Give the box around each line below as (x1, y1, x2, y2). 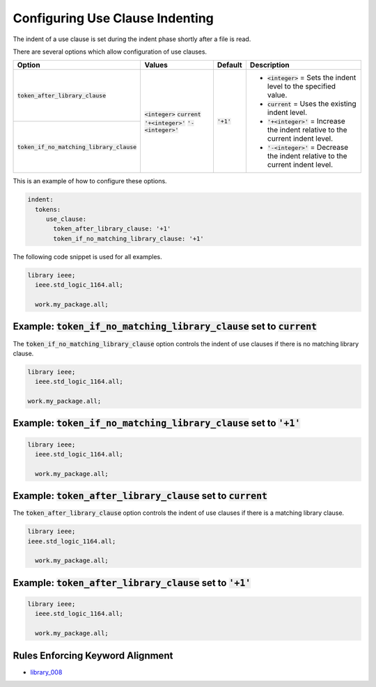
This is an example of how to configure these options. (13, 177, 167, 185)
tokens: (35, 206, 61, 213)
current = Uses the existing (267, 99, 357, 109)
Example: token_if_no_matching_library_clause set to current (13, 321, 317, 332)
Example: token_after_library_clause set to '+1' (13, 577, 251, 589)
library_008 (30, 667, 63, 676)
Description (249, 60, 290, 70)
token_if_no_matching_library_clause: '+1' (53, 234, 205, 242)
